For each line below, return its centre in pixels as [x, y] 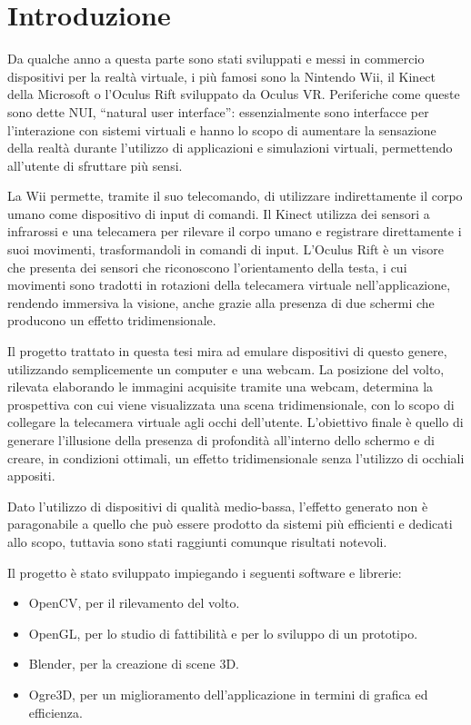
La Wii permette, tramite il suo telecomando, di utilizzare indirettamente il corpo [235, 196]
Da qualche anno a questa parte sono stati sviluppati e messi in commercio [216, 59]
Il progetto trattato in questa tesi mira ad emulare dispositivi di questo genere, [227, 351]
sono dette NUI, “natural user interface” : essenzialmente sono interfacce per [218, 111]
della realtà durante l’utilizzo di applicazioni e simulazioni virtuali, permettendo [230, 148]
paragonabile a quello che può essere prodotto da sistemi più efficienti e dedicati [230, 524]
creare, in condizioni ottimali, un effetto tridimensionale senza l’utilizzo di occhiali [236, 457]
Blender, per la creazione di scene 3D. [134, 664]
